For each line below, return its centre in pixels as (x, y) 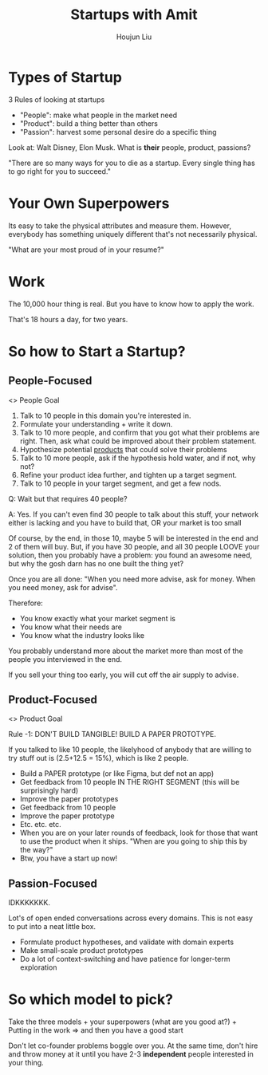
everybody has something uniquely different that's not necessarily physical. (133, 234)
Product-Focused (53, 699)
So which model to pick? (91, 1000)
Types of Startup (65, 77)
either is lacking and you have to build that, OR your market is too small (125, 522)
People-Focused (50, 381)
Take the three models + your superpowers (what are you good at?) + (123, 1022)
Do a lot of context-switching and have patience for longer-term (125, 959)
